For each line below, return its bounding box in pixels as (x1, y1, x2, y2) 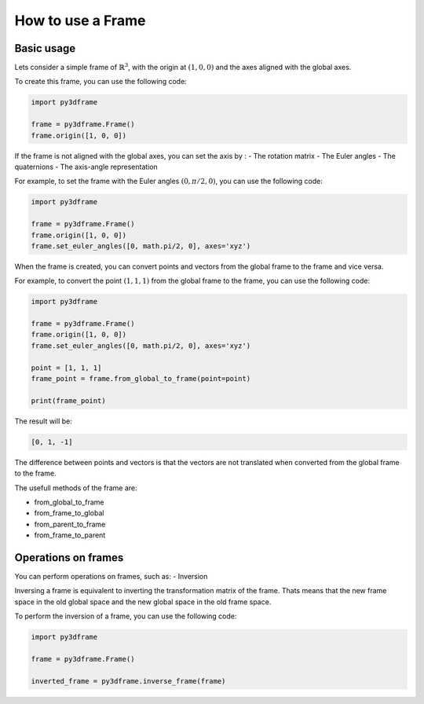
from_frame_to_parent (34, 530, 106, 540)
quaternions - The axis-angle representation (14, 162, 159, 171)
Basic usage (14, 42, 76, 55)
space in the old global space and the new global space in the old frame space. (14, 597, 272, 607)
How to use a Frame (14, 12, 146, 29)
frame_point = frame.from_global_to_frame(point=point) (31, 374, 251, 383)
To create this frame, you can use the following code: (14, 77, 188, 86)
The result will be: (14, 416, 72, 426)
